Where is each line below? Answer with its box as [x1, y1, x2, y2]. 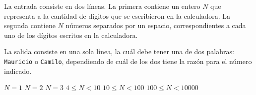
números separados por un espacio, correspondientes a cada [65, 20, 246, 31]
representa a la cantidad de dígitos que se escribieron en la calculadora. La [4, 10, 231, 21]
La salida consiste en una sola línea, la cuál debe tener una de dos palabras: [4, 46, 234, 57]
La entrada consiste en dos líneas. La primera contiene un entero [4, 1, 200, 11]
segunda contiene [4, 20, 56, 31]
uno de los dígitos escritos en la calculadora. [4, 30, 138, 40]
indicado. [4, 65, 32, 76]
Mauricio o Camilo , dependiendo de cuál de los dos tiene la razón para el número [4, 56, 252, 66]
